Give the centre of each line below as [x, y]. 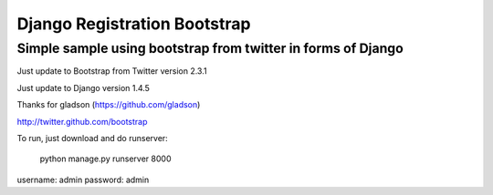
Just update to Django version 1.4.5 [84, 87]
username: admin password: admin [83, 180]
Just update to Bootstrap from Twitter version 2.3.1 [112, 71]
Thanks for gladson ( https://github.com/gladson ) [109, 105]
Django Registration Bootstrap [134, 24]
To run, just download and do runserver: [92, 138]
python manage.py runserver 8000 [105, 159]
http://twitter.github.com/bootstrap [82, 121]
